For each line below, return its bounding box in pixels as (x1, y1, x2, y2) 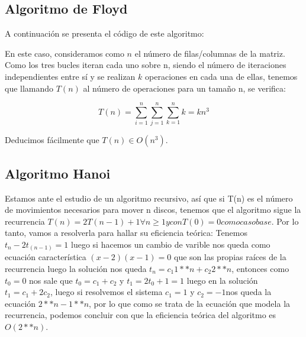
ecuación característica (5, 251, 86, 263)
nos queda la (226, 286, 272, 298)
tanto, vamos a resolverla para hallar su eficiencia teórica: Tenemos (5, 226, 247, 239)
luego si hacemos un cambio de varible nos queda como (71, 238, 270, 250)
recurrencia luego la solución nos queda (5, 262, 147, 274)
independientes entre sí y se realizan (5, 70, 136, 82)
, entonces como (231, 262, 289, 274)
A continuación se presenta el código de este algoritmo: (5, 27, 204, 40)
